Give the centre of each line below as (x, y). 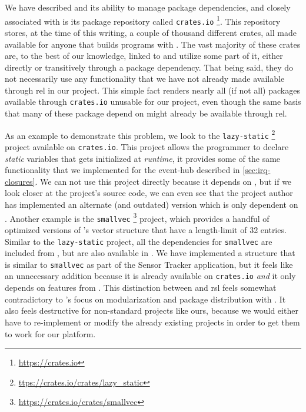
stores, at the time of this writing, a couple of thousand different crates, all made (151, 32)
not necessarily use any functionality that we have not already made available (145, 79)
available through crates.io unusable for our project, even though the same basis (153, 102)
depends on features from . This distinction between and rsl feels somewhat (141, 288)
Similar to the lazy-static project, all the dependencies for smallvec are (139, 241)
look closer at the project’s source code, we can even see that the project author (149, 193)
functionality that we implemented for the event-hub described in (122, 170)
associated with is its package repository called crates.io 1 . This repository (143, 20)
